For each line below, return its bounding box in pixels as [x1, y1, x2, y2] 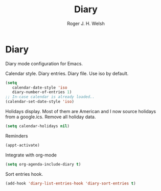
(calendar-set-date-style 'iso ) [5, 99, 74, 104]
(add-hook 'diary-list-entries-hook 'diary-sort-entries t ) [5, 181, 136, 186]
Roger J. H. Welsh [67, 20, 105, 26]
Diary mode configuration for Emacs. [5, 60, 83, 67]
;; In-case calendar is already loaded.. [5, 94, 95, 100]
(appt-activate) [5, 143, 40, 148]
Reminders [5, 132, 28, 139]
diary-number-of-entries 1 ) [12, 90, 72, 95]
